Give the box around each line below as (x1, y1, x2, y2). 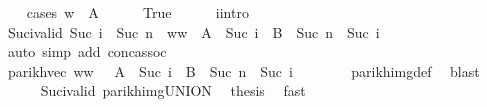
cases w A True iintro (26, 2, 249, 22)
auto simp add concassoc (7, 41, 167, 62)
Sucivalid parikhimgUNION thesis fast (40, 80, 306, 101)
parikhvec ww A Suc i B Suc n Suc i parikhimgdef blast (7, 60, 480, 81)
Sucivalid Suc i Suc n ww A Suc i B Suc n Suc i (7, 21, 380, 42)
